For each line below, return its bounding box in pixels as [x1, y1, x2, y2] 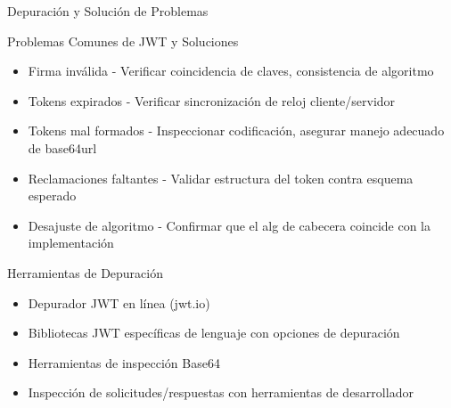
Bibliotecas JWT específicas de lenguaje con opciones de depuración [28, 323, 400, 342]
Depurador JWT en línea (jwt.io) [28, 293, 210, 312]
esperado [28, 186, 77, 205]
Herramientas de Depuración [7, 263, 163, 282]
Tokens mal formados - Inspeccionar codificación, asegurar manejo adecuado [28, 121, 445, 140]
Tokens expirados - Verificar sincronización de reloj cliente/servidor [28, 91, 396, 110]
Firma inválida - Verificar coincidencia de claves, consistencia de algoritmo [28, 61, 434, 80]
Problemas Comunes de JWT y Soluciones [7, 31, 239, 50]
